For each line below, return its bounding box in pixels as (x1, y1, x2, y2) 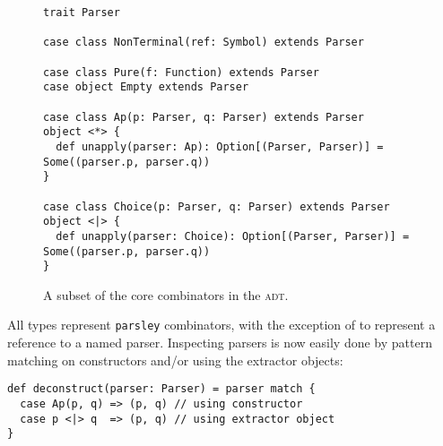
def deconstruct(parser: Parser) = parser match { (7, 382, 316, 396)
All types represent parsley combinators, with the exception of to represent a (7, 315, 436, 334)
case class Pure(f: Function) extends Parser (43, 65, 319, 79)
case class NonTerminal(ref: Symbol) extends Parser (43, 36, 364, 49)
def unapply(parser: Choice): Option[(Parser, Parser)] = (56, 229, 410, 243)
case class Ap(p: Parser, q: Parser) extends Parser (43, 110, 364, 124)
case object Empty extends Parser (43, 81, 249, 94)
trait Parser (43, 6, 120, 19)
